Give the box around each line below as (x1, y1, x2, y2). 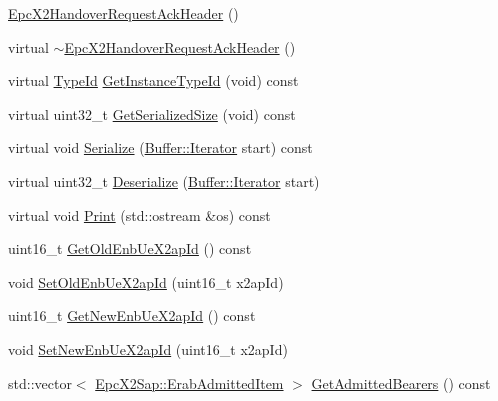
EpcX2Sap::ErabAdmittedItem (95, 372, 284, 393)
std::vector (8, 372, 72, 393)
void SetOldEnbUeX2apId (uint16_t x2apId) (8, 271, 284, 292)
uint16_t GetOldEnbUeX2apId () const (8, 238, 252, 259)
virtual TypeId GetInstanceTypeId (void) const (8, 70, 299, 91)
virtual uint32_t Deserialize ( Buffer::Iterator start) (8, 170, 320, 191)
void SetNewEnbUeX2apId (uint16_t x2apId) (8, 338, 288, 359)
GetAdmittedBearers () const (311, 372, 491, 393)
